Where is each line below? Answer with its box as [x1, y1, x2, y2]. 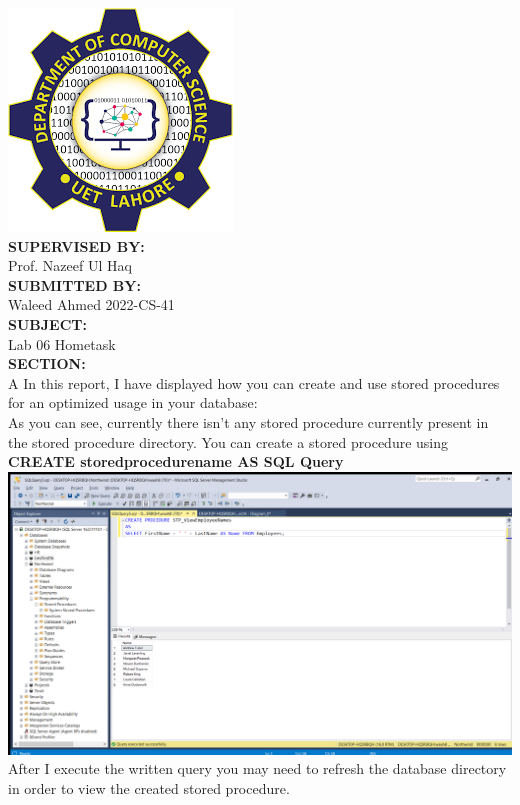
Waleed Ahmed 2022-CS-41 [8, 294, 175, 315]
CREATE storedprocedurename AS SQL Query [8, 451, 344, 472]
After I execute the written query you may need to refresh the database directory [8, 758, 507, 779]
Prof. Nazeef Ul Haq [8, 255, 132, 276]
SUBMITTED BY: [8, 274, 141, 295]
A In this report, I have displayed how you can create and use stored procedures [8, 372, 500, 393]
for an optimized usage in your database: [8, 392, 258, 413]
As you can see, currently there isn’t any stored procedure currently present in [8, 411, 489, 432]
